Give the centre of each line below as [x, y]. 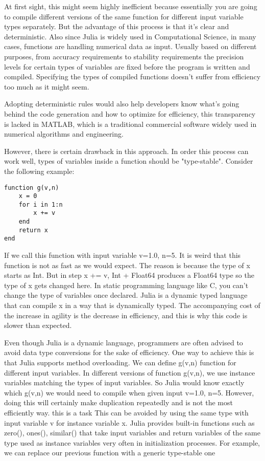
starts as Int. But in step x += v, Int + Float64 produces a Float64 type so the [129, 275]
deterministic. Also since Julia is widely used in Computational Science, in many [130, 36]
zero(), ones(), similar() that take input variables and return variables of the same [132, 433]
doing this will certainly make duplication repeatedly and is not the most [118, 402]
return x [33, 230]
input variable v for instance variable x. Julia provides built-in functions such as [129, 422]
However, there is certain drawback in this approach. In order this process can [126, 151]
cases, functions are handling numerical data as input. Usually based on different [130, 46]
